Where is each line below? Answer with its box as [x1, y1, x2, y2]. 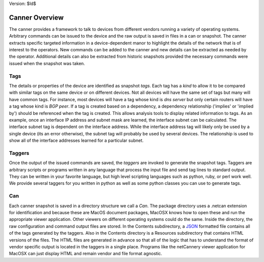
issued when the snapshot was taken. [9, 60, 85, 66]
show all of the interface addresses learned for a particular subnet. [9, 137, 144, 144]
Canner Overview [9, 13, 64, 22]
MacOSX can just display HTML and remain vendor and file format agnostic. [9, 251, 162, 257]
